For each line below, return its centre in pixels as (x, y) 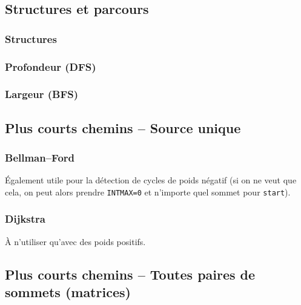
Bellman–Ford (40, 158)
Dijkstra (25, 219)
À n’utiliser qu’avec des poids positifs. (75, 241)
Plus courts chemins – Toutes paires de (130, 274)
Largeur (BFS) (42, 94)
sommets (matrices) (68, 292)
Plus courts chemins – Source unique (123, 127)
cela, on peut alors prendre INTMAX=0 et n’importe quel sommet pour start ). (148, 192)
